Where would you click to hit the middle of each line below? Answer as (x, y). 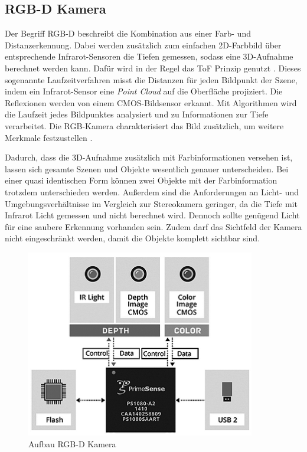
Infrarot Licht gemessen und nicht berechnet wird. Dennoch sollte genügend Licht (152, 215)
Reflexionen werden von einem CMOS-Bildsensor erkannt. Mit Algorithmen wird (151, 102)
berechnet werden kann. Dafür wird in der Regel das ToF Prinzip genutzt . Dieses (153, 68)
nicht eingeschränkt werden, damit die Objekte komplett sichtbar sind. (133, 238)
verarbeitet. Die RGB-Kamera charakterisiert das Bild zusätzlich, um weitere (144, 125)
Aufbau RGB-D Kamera (72, 443)
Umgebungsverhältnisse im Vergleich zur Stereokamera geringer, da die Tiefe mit (151, 203)
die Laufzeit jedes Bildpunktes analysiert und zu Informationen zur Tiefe (137, 114)
